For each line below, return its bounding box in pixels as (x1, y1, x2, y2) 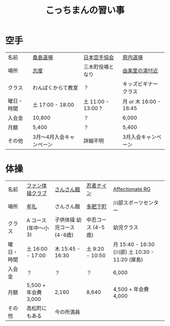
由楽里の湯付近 (122, 67, 158, 74)
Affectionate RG (113, 185, 151, 193)
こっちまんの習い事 (45, 5, 125, 16)
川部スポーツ (113, 199, 144, 206)
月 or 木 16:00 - (122, 98, 161, 105)
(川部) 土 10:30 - (113, 248, 154, 255)
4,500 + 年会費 (113, 286, 149, 293)
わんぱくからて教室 (32, 84, 78, 91)
